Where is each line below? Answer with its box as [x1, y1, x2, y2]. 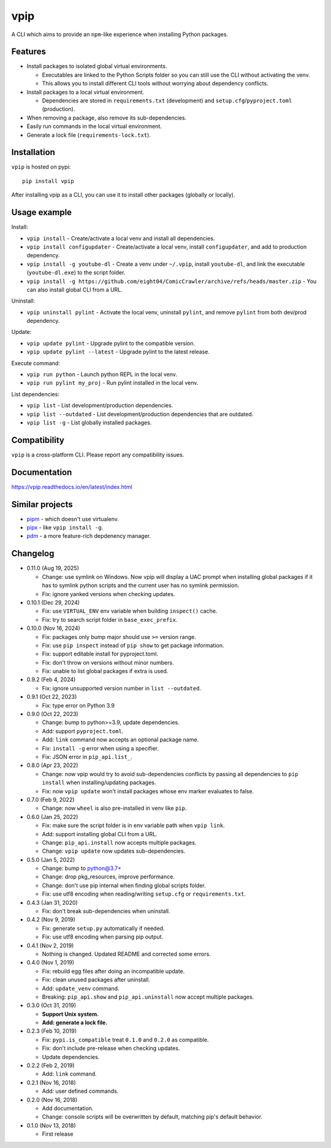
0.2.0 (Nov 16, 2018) [26, 1096, 78, 1103]
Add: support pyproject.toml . [42, 727, 124, 734]
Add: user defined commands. [42, 1087, 119, 1095]
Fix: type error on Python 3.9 [42, 701, 115, 709]
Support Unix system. [42, 1010, 99, 1018]
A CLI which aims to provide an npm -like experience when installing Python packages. [11, 31, 229, 38]
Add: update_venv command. [42, 984, 120, 992]
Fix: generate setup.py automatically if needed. [42, 924, 165, 932]
